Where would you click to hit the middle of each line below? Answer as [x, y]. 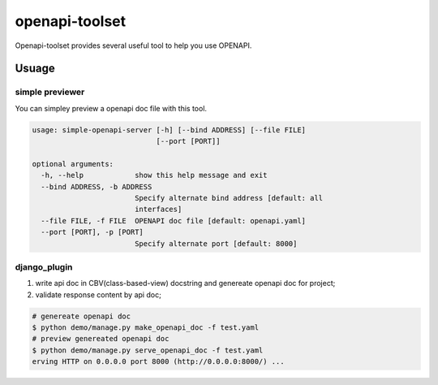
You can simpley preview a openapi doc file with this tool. [111, 108]
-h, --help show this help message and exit [154, 175]
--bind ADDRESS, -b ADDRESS [97, 186]
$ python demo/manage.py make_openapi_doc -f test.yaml [146, 328]
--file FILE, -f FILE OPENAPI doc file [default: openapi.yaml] [174, 221]
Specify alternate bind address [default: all [229, 198]
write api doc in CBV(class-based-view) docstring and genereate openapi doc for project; [185, 283]
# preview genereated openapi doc [101, 339]
